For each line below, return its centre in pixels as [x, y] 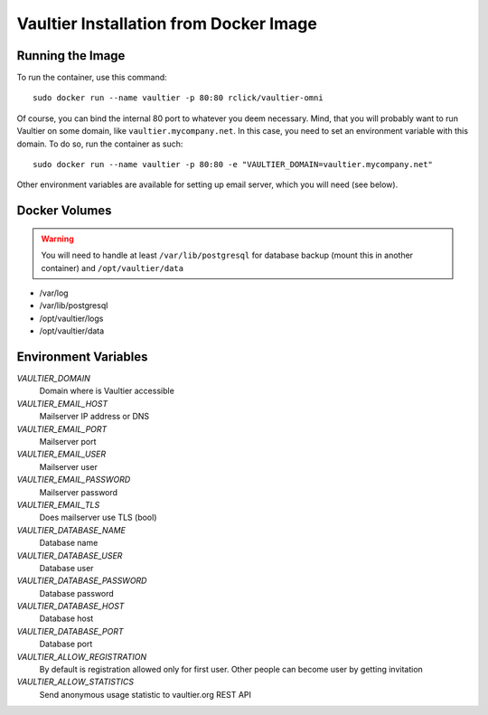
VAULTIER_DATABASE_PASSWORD [82, 581]
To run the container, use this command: [92, 78]
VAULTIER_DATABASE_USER [70, 555]
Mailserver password [78, 492]
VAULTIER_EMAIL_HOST [62, 403]
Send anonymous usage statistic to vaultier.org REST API [145, 694]
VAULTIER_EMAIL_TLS [58, 504]
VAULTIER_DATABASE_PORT [70, 631]
